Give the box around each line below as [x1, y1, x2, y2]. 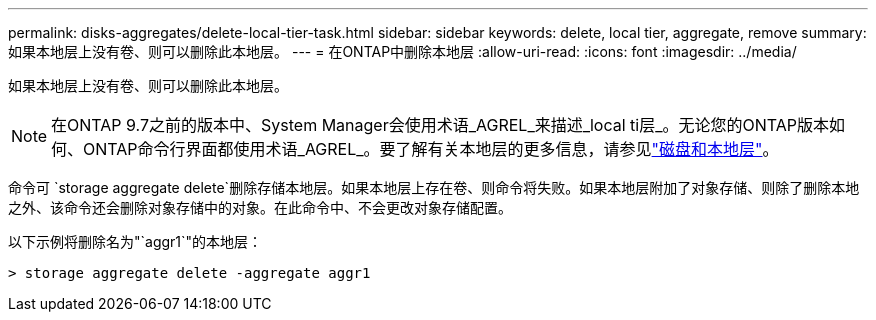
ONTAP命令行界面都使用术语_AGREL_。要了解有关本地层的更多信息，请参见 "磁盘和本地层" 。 [83, 139, 779, 159]
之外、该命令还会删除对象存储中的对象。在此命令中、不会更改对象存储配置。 [8, 199, 512, 216]
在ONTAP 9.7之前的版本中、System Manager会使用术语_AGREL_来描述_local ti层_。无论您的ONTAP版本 [51, 115, 830, 135]
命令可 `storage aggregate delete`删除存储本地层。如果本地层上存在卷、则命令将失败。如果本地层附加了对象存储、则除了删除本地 [8, 179, 860, 196]
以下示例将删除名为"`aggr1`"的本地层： [8, 233, 263, 250]
